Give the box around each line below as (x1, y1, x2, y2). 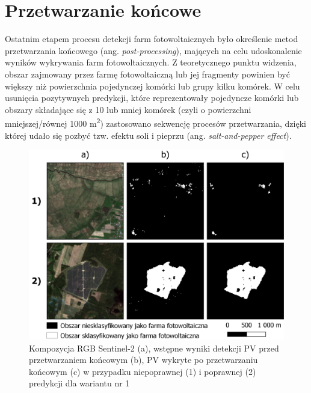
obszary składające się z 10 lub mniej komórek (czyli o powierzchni (5, 103, 251, 115)
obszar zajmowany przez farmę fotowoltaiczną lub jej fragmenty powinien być (5, 67, 290, 80)
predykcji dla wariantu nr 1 (29, 377, 130, 389)
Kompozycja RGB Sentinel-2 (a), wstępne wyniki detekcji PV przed (29, 341, 279, 354)
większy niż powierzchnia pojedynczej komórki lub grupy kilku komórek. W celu (5, 79, 300, 92)
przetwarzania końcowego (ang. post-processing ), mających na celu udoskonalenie (5, 44, 302, 56)
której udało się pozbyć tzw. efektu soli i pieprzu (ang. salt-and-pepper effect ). (5, 129, 292, 141)
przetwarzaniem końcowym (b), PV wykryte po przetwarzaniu (29, 353, 258, 366)
